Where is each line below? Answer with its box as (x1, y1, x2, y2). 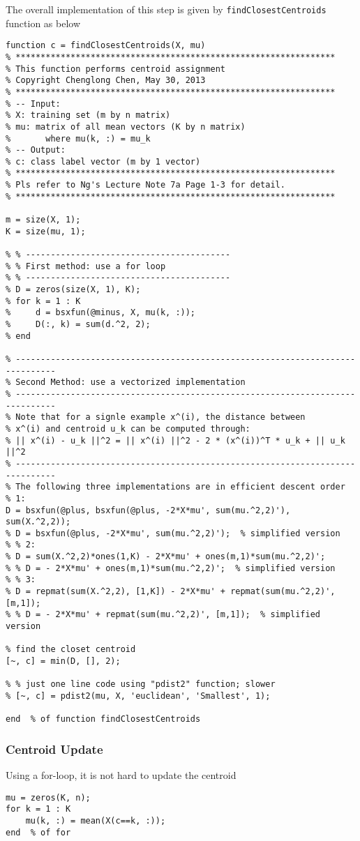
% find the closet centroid (6, 644, 136, 655)
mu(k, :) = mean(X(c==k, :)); (25, 816, 166, 826)
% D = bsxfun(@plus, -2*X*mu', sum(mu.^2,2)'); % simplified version (6, 528, 340, 538)
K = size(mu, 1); (6, 226, 86, 236)
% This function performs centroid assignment (6, 63, 225, 74)
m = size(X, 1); (6, 215, 81, 225)
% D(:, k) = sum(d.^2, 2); (6, 319, 151, 329)
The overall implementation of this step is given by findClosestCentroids (6, 2, 327, 16)
